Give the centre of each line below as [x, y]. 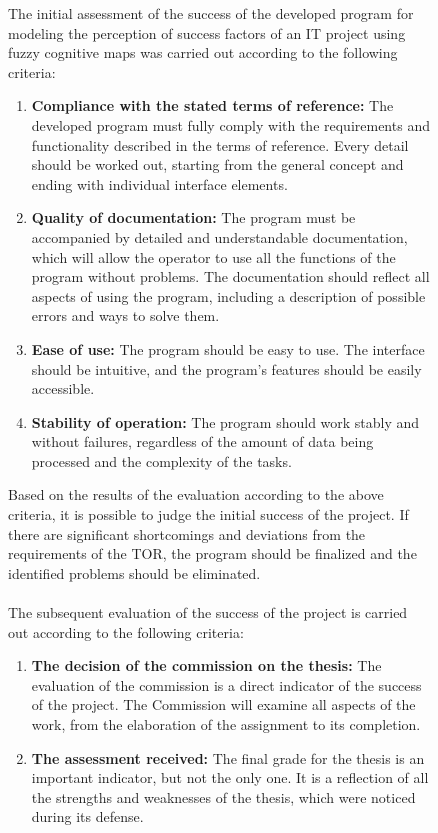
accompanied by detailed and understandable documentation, [219, 236]
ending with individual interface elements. [159, 183]
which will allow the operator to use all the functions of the [213, 256]
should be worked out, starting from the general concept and [217, 164]
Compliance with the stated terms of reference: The [212, 105]
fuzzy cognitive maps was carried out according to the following [203, 52]
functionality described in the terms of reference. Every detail [220, 144]
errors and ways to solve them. [125, 315]
